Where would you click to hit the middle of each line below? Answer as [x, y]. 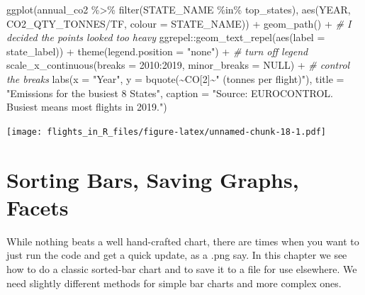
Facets [38, 207]
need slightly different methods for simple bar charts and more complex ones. [174, 283]
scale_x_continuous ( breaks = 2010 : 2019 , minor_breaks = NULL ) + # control [178, 65]
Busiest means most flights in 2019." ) [87, 107]
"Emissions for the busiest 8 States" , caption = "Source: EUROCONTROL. [170, 93]
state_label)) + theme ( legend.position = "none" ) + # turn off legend [157, 51]
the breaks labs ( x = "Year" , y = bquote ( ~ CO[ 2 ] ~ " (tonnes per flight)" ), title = [175, 78]
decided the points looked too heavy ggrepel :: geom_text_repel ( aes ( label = [166, 37]
